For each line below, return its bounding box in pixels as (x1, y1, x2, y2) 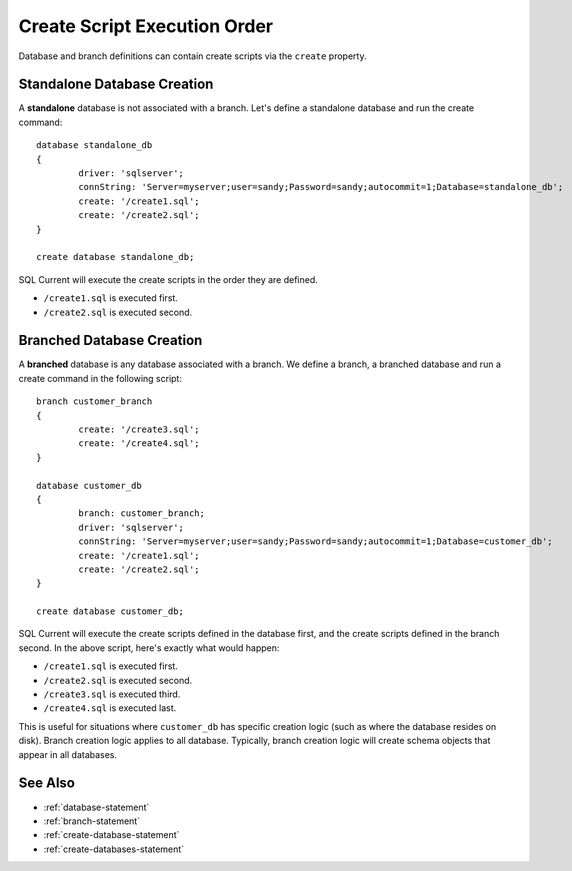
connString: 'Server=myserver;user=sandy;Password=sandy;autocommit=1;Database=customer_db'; (78, 536, 554, 547)
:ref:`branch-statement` (43, 815, 140, 827)
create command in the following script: (18, 372, 182, 384)
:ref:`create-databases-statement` (43, 843, 185, 855)
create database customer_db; (36, 606, 185, 617)
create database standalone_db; (36, 251, 195, 263)
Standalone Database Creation (18, 76, 214, 93)
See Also (18, 775, 75, 792)
